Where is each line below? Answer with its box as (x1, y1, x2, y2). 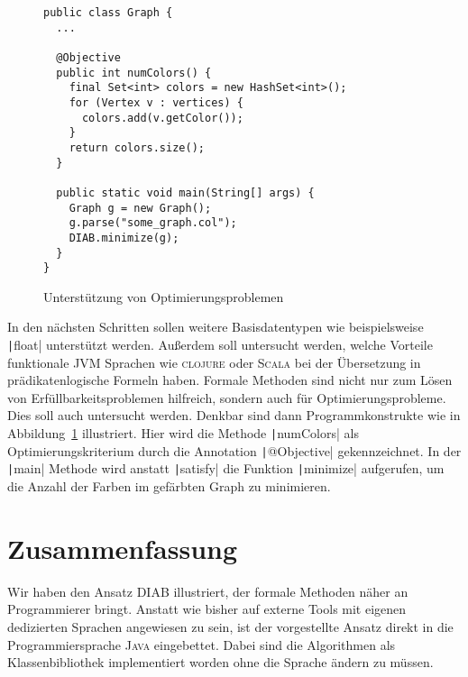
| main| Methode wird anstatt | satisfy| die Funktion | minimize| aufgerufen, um (7, 459, 445, 478)
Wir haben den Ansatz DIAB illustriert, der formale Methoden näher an (7, 581, 408, 600)
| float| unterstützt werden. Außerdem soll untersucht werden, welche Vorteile (7, 335, 433, 353)
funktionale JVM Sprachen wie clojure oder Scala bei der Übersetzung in (7, 352, 421, 371)
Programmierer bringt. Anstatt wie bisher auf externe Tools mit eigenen (7, 599, 407, 618)
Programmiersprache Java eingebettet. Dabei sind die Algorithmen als (7, 635, 396, 654)
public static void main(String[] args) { (56, 186, 315, 199)
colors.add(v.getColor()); (81, 111, 243, 124)
